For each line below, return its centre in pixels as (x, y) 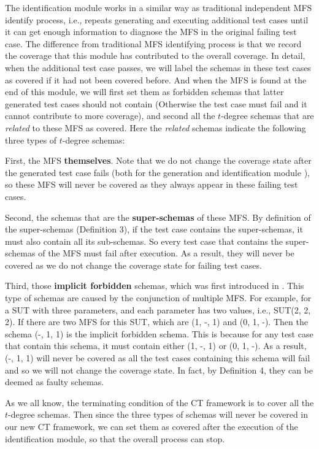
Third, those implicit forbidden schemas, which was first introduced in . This (155, 286)
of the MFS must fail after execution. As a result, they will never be (166, 253)
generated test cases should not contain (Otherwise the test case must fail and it (156, 103)
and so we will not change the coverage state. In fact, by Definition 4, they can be (159, 370)
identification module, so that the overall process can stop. (115, 438)
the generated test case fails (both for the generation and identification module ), (157, 172)
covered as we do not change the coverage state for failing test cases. (133, 265)
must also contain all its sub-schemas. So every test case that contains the (144, 241)
